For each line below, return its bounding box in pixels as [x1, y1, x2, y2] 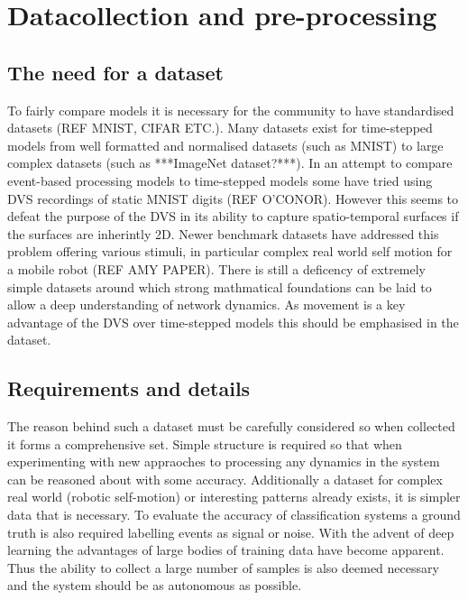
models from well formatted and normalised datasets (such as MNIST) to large [7, 135, 444, 154]
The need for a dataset [7, 58, 224, 86]
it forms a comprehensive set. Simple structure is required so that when [7, 434, 402, 453]
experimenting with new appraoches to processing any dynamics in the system [7, 452, 440, 471]
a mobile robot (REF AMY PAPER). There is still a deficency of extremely [7, 259, 427, 278]
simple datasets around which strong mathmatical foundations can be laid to [7, 277, 432, 296]
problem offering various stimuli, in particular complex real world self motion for [7, 242, 453, 261]
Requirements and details [7, 374, 251, 402]
